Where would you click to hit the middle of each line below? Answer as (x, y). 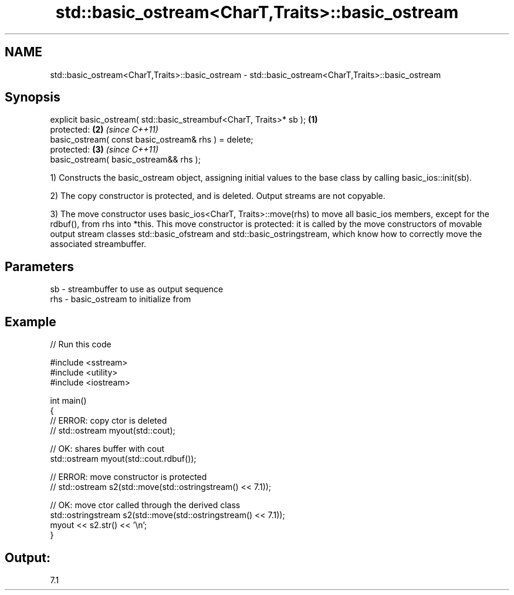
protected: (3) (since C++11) (104, 150)
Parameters (39, 266)
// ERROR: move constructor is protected (128, 477)
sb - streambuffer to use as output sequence (137, 289)
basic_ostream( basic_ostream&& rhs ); (125, 160)
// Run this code (81, 344)
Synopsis (33, 97)
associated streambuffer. (98, 244)
